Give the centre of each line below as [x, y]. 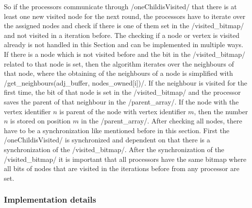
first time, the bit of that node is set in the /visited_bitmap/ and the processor [122, 92]
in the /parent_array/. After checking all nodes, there [162, 121]
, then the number [221, 111]
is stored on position [41, 121]
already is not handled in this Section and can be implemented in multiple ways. [124, 44]
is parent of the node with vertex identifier [123, 111]
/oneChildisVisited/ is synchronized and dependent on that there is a [107, 140]
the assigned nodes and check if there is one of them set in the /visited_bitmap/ [124, 26]
